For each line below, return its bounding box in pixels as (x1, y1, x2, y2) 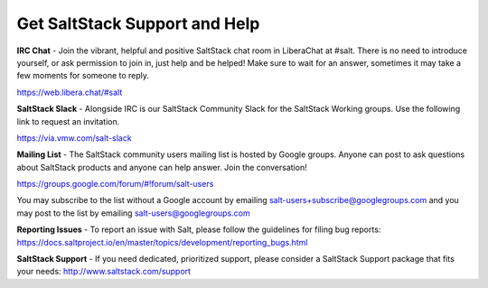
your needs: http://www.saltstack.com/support (16, 266, 192, 277)
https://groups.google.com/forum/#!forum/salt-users (16, 179, 214, 190)
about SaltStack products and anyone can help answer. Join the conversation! (16, 162, 307, 172)
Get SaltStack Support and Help (16, 14, 260, 33)
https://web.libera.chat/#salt (16, 87, 123, 98)
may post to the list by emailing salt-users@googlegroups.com (16, 208, 250, 218)
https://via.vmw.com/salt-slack (16, 132, 132, 144)
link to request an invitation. (16, 116, 120, 126)
